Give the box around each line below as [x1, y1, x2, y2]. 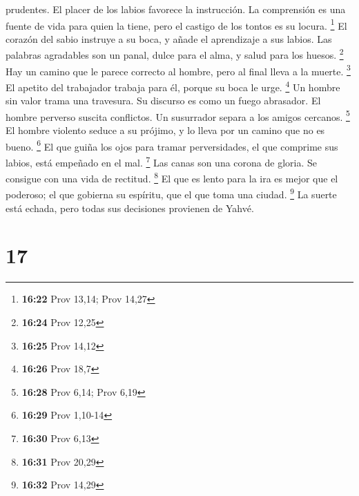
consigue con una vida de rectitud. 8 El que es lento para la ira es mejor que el [6, 169, 338, 185]
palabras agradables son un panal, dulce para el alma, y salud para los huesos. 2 [6, 46, 344, 62]
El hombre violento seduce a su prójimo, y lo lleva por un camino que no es [6, 123, 325, 137]
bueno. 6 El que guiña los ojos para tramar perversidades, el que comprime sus [6, 137, 338, 153]
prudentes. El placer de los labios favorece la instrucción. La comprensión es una [6, 2, 346, 16]
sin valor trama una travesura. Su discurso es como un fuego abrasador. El [6, 93, 321, 108]
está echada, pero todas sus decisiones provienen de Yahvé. [6, 200, 254, 215]
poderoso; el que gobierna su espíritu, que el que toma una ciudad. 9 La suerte [6, 185, 337, 202]
